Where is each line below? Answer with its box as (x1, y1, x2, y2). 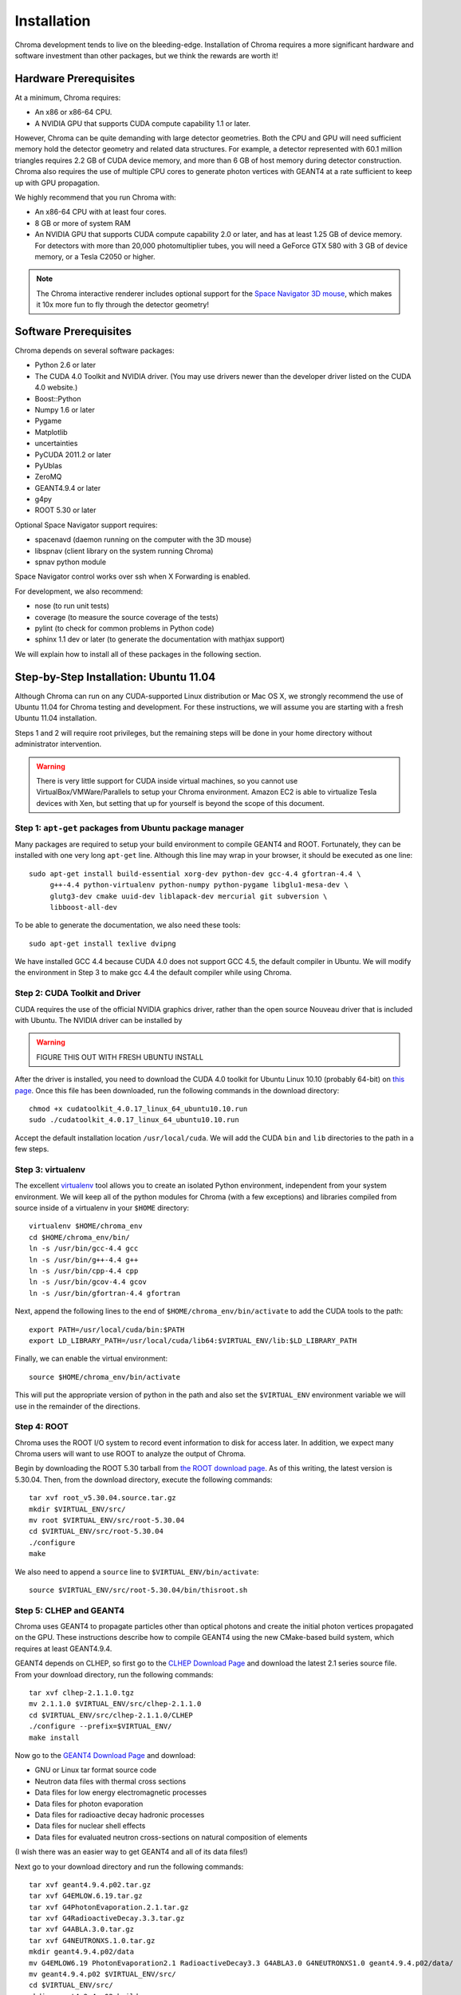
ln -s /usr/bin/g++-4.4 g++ (29, 1255, 139, 1264)
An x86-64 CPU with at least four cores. (34, 207, 167, 217)
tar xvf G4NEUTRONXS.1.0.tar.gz (29, 1936, 156, 1945)
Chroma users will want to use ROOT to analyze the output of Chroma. (14, 1449, 246, 1459)
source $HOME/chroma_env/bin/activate (29, 1373, 181, 1381)
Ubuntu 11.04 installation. (14, 713, 97, 723)
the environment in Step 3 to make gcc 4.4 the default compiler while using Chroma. (14, 968, 292, 978)
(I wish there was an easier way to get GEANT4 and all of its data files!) (14, 1847, 248, 1857)
